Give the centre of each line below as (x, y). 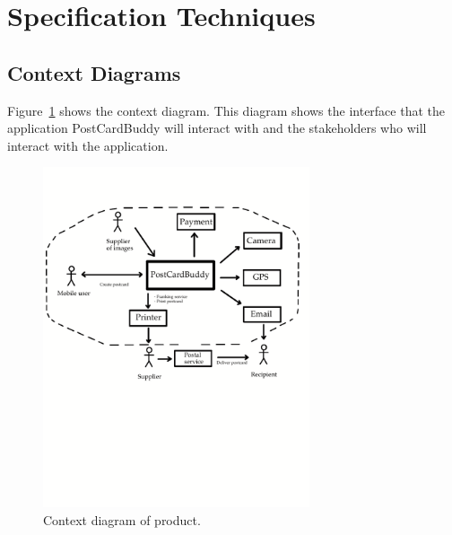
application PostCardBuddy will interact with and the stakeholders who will (217, 128)
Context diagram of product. (122, 519)
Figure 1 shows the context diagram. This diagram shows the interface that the (226, 110)
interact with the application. (88, 145)
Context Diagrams (94, 72)
